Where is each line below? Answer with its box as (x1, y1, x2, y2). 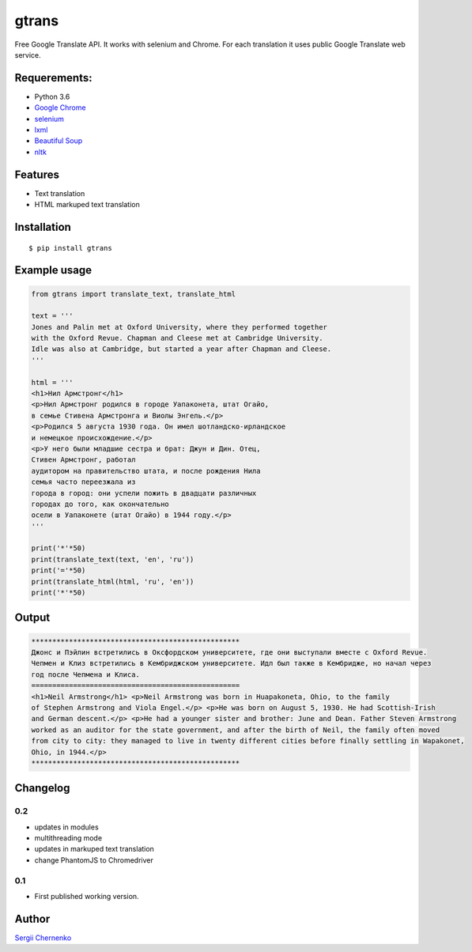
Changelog (14, 781, 70, 795)
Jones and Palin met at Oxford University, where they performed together (31, 323, 328, 331)
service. (14, 50, 41, 59)
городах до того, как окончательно (31, 499, 169, 508)
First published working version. (34, 892, 139, 901)
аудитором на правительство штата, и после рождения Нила (31, 467, 261, 475)
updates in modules (34, 822, 99, 832)
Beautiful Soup (34, 136, 83, 145)
